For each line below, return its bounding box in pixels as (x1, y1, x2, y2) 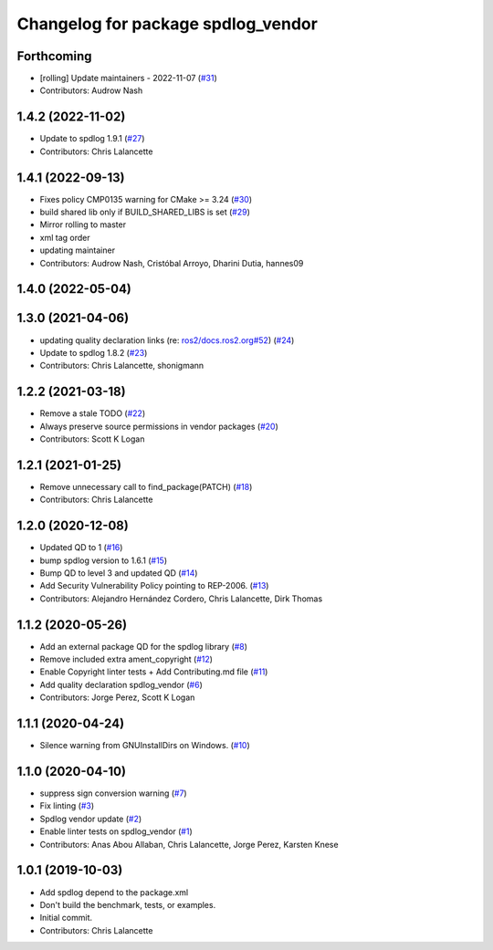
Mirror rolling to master (39, 219, 127, 230)
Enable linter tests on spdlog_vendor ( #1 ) (39, 826, 194, 837)
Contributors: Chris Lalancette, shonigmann (39, 360, 205, 371)
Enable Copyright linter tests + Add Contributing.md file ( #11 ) (39, 666, 268, 677)
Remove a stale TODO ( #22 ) (39, 408, 146, 419)
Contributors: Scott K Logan (39, 433, 145, 444)
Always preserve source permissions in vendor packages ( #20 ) (39, 421, 278, 432)
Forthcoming (16, 48, 92, 64)
